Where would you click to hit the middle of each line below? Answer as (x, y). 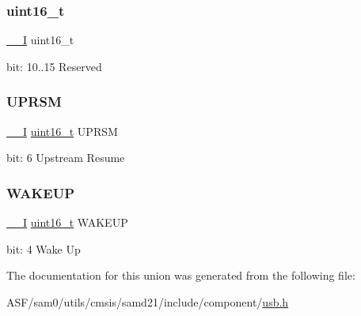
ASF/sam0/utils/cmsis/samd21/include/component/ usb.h (148, 301)
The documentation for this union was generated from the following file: (181, 275)
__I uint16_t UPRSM (62, 131)
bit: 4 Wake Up (44, 248)
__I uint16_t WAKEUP (67, 222)
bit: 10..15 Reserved (54, 66)
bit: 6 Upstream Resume (66, 158)
